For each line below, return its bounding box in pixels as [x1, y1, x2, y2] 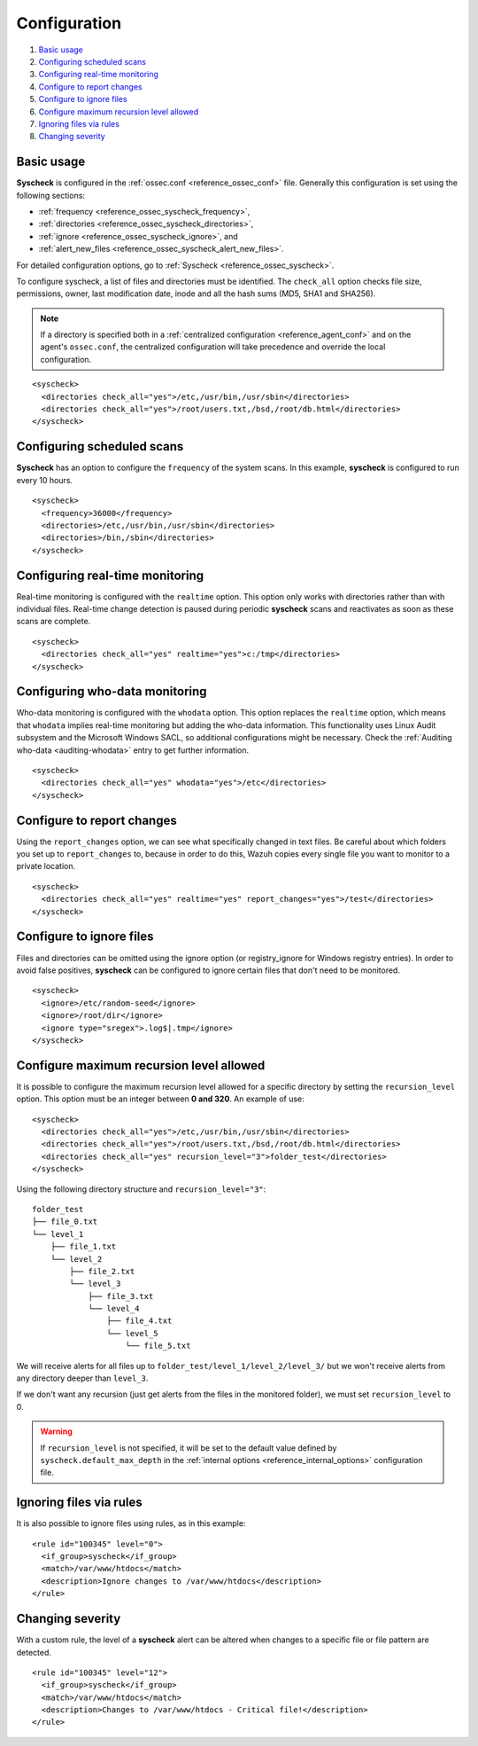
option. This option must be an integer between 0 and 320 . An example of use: [16, 1093, 305, 1104]
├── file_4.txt [106, 1316, 173, 1326]
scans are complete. [16, 616, 91, 627]
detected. [16, 1647, 52, 1657]
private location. [16, 861, 76, 872]
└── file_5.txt [125, 1341, 191, 1351]
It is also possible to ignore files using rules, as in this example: [16, 1518, 246, 1529]
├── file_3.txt [88, 1291, 154, 1301]
